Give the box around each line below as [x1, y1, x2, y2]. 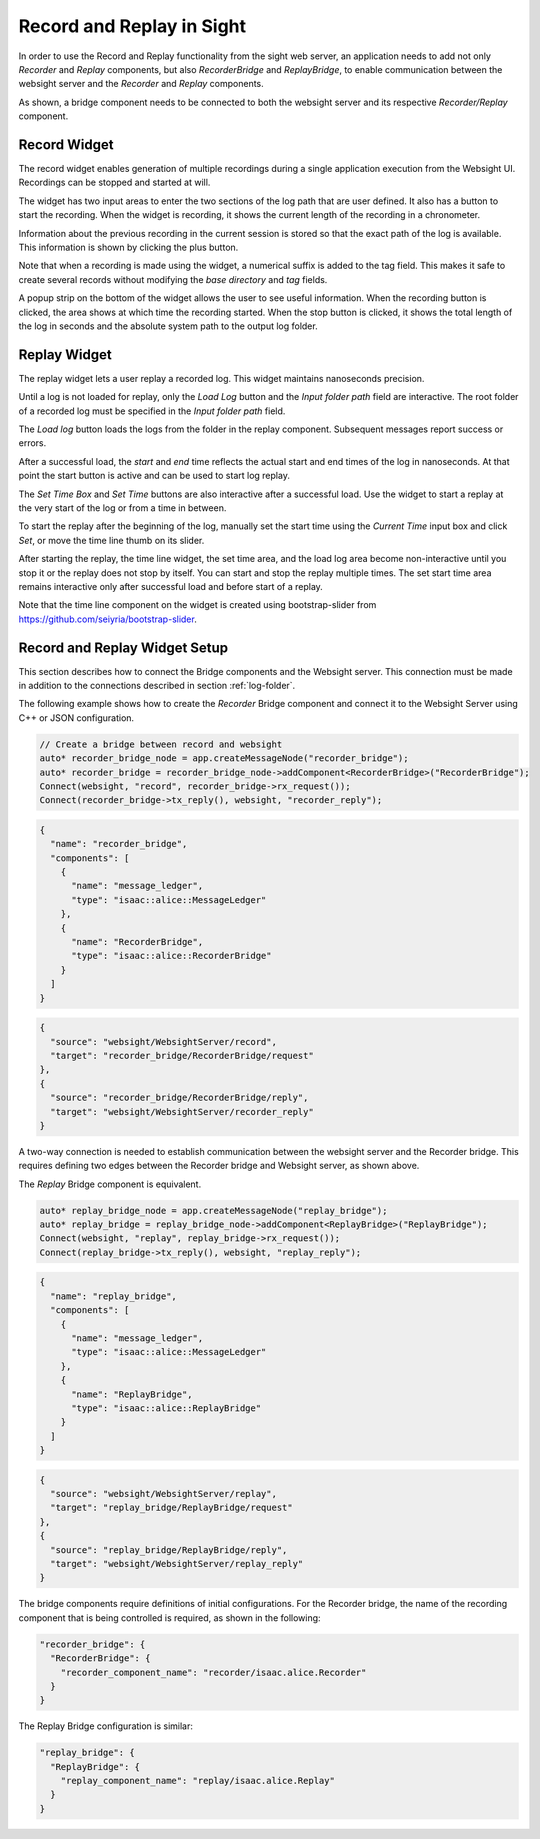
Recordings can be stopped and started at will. [18, 176, 211, 189]
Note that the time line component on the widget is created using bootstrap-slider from [18, 599, 377, 611]
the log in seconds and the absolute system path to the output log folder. [18, 320, 319, 332]
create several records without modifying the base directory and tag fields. [18, 273, 328, 285]
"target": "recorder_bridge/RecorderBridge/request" [50, 1050, 314, 1061]
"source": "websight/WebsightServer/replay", [50, 1488, 277, 1500]
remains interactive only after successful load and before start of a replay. [18, 580, 324, 592]
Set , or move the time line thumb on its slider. [18, 534, 205, 546]
